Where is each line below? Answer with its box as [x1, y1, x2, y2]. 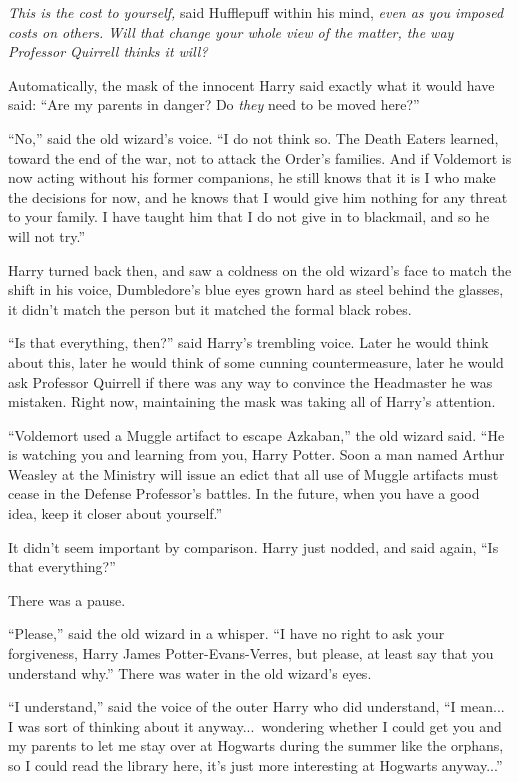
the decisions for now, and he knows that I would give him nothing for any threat [8, 186, 508, 207]
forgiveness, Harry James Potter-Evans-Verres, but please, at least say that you [8, 643, 494, 664]
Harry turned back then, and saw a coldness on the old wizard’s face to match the [8, 259, 512, 280]
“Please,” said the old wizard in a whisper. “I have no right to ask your [8, 623, 445, 644]
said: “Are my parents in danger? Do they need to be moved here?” [8, 94, 420, 115]
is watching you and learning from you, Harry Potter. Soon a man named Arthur [8, 444, 505, 465]
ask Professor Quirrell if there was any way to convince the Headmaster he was [8, 371, 493, 392]
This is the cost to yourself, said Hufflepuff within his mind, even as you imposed [8, 2, 504, 22]
